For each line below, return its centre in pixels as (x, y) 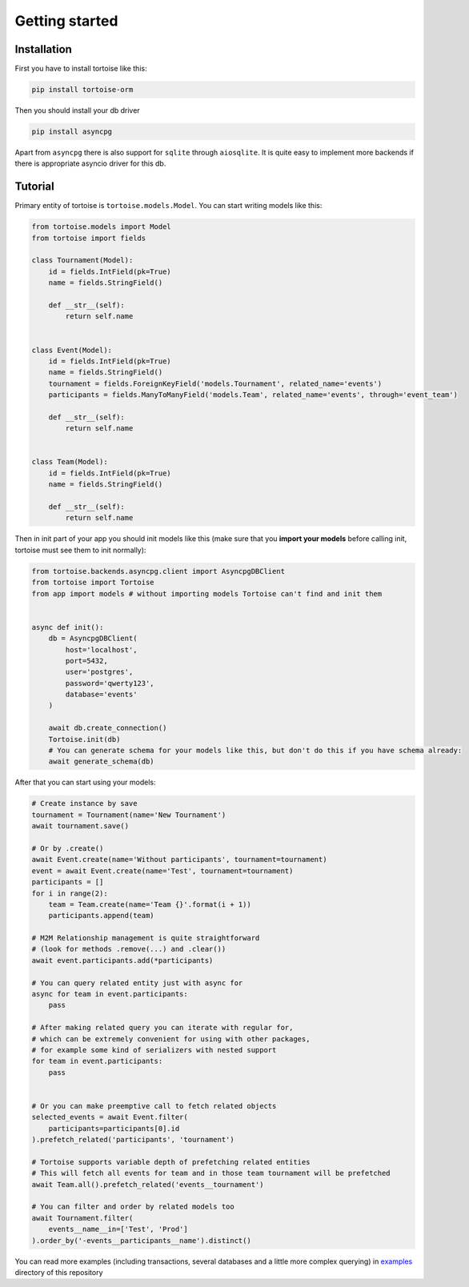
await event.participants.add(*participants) (122, 960)
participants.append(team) (102, 916)
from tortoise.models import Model (101, 227)
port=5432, (86, 661)
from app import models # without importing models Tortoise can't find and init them (207, 593)
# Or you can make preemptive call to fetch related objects (154, 1106)
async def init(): (68, 627)
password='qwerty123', (110, 683)
